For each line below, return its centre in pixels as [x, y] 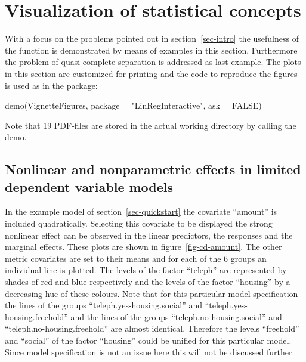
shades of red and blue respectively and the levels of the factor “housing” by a [148, 282]
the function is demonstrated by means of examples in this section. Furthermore [151, 50]
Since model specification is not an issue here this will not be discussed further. [150, 352]
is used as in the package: [51, 85]
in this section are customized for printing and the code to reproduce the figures [151, 73]
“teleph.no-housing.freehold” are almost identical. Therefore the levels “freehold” [152, 328]
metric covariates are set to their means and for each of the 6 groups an [136, 258]
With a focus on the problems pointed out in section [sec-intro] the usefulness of [152, 38]
